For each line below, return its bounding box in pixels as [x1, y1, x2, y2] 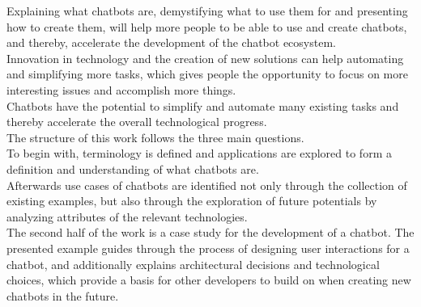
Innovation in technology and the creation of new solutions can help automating [6, 49, 404, 66]
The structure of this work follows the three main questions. [6, 128, 304, 145]
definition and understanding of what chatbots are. [6, 160, 259, 177]
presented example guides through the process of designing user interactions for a [6, 239, 410, 256]
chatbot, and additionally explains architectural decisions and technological [6, 255, 380, 272]
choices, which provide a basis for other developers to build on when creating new [6, 271, 411, 288]
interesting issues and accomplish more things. [6, 81, 236, 98]
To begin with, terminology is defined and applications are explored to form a [6, 145, 392, 162]
